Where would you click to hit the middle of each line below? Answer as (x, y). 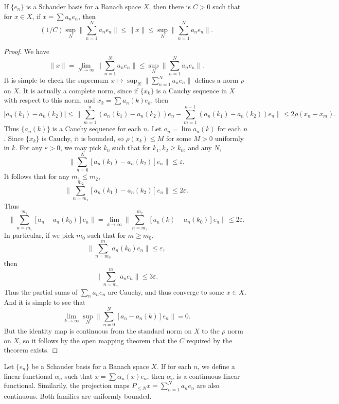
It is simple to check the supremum (56, 80)
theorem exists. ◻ (31, 350)
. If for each (174, 366)
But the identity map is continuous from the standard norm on (98, 331)
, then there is (170, 6)
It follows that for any (37, 176)
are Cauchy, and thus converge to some (166, 291)
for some (179, 138)
